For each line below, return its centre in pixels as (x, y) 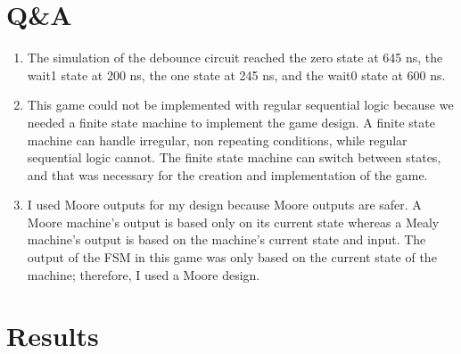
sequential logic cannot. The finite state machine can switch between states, (234, 157)
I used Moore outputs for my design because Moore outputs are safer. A (224, 205)
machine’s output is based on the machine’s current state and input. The (226, 239)
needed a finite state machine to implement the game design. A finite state (231, 122)
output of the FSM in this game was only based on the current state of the (232, 257)
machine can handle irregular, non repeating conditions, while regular (217, 140)
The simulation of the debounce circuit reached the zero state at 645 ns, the (235, 58)
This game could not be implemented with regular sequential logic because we (240, 105)
